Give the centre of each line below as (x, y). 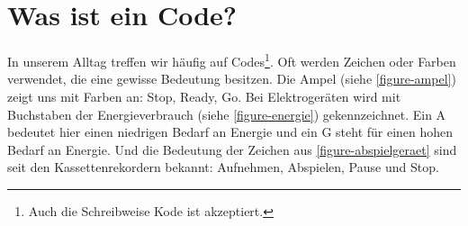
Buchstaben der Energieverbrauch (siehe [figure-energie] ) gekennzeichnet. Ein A (227, 114)
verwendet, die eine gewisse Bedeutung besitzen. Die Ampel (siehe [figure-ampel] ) (232, 79)
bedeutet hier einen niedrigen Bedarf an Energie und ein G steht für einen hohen (230, 132)
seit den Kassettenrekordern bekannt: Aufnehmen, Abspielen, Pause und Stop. (223, 167)
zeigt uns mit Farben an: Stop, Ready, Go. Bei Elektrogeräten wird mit (204, 96)
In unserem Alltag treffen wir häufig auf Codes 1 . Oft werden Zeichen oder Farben (232, 60)
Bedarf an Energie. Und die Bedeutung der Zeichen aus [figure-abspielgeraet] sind (232, 149)
